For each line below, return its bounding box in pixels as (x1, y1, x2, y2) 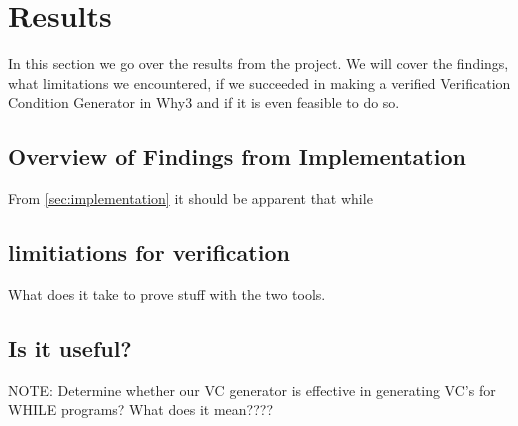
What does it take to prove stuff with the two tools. (8, 283, 326, 304)
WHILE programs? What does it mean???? (8, 399, 274, 420)
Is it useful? (8, 332, 132, 363)
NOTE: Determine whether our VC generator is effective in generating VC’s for (8, 379, 496, 400)
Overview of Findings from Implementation (8, 141, 466, 172)
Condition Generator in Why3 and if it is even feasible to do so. (8, 92, 400, 113)
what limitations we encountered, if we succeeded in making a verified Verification (8, 72, 511, 93)
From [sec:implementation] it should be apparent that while (8, 188, 373, 209)
